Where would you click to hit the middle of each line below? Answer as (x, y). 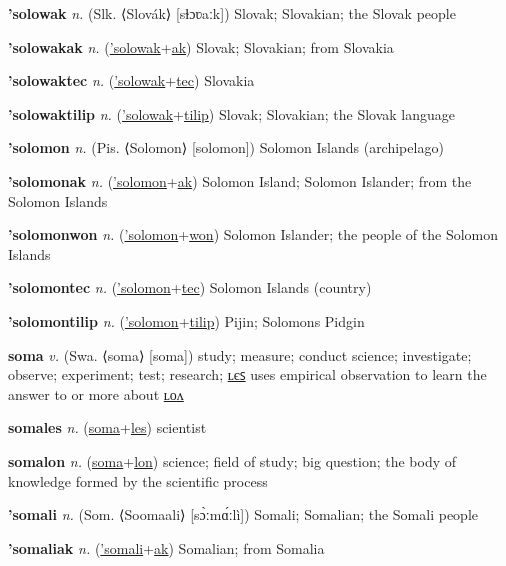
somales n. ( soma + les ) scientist (107, 427)
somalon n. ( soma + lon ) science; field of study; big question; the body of (232, 460)
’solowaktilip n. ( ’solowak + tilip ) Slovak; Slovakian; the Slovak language (232, 113)
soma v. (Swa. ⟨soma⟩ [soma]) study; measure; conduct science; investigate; (240, 354)
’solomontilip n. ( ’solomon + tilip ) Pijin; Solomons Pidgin (186, 320)
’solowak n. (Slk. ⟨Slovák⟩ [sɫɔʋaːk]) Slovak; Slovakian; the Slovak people (232, 13)
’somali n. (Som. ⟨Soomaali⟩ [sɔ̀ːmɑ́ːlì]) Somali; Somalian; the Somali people (243, 514)
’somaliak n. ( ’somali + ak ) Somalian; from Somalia (166, 547)
